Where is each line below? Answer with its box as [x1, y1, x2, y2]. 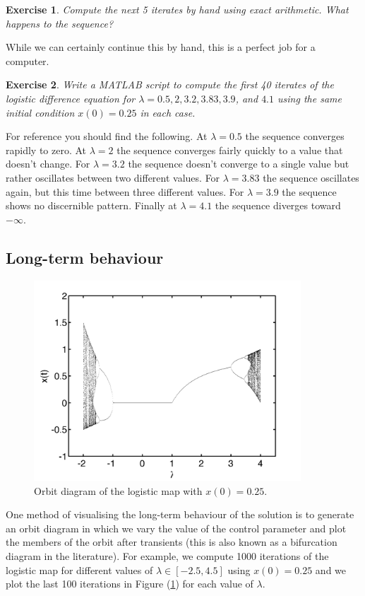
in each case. [140, 105, 196, 119]
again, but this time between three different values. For [6, 184, 244, 199]
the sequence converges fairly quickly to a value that [116, 142, 343, 157]
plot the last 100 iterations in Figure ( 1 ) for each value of [6, 576, 253, 591]
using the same [277, 90, 342, 105]
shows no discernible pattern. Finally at [6, 198, 177, 213]
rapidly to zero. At [6, 142, 87, 157]
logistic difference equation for [6, 90, 136, 105]
